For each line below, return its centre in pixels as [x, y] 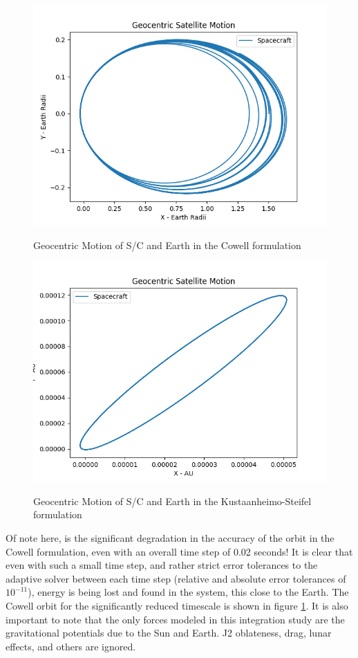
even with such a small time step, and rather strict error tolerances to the [162, 565]
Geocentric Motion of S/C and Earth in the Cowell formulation [167, 245]
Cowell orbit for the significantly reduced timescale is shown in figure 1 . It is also [177, 605]
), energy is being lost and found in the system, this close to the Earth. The [188, 592]
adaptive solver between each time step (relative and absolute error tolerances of [176, 578]
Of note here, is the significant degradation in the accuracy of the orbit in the [170, 537]
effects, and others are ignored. [71, 646]
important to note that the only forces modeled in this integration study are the [175, 619]
